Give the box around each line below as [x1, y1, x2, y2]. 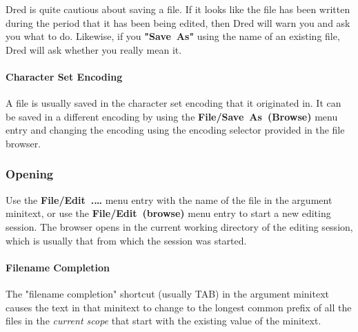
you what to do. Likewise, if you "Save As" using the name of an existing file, [6, 29, 340, 43]
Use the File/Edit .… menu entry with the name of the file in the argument [6, 192, 332, 207]
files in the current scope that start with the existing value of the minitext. [6, 313, 321, 328]
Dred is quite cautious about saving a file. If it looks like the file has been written [6, 2, 350, 16]
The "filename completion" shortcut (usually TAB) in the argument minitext [6, 286, 330, 300]
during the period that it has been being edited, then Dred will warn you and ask [6, 15, 350, 30]
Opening [6, 165, 54, 183]
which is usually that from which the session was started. [6, 233, 247, 247]
